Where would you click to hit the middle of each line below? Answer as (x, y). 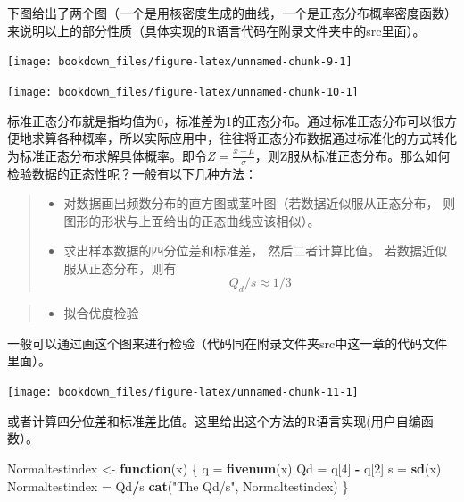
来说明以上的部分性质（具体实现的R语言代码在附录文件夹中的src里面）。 (216, 30)
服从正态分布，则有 (120, 268)
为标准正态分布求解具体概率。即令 (107, 155)
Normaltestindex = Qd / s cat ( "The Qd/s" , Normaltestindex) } (178, 485)
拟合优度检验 (101, 313)
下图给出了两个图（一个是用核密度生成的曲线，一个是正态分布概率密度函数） (232, 13)
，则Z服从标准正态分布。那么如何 (352, 155)
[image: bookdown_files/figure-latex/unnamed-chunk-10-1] (183, 92)
